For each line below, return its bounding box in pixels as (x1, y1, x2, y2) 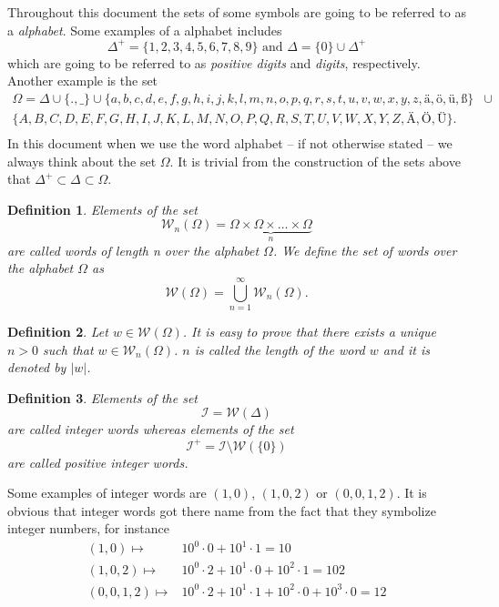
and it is (382, 339, 430, 359)
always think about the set (7, 151, 157, 170)
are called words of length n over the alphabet (7, 240, 260, 259)
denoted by (7, 358, 66, 377)
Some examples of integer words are (7, 483, 207, 502)
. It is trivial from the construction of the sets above (169, 151, 461, 170)
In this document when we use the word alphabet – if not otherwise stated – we (7, 133, 453, 152)
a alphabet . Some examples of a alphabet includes (7, 20, 282, 39)
